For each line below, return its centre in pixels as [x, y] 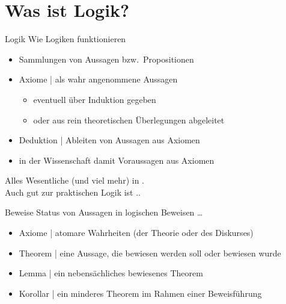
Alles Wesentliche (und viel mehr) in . [75, 180]
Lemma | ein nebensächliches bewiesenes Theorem [111, 273]
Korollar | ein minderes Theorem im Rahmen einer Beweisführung [140, 293]
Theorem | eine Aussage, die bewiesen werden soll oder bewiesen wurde [150, 253]
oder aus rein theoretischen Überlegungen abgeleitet [129, 119]
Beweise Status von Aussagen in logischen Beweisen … [104, 212]
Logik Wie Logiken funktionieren [65, 39]
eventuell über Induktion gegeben [95, 99]
